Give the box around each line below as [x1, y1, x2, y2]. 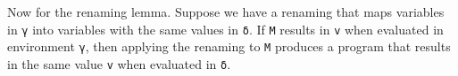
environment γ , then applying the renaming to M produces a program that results [7, 37, 451, 56]
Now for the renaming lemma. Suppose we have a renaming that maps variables [7, 3, 445, 20]
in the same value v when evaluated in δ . [7, 54, 231, 72]
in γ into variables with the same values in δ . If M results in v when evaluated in [7, 19, 444, 38]
